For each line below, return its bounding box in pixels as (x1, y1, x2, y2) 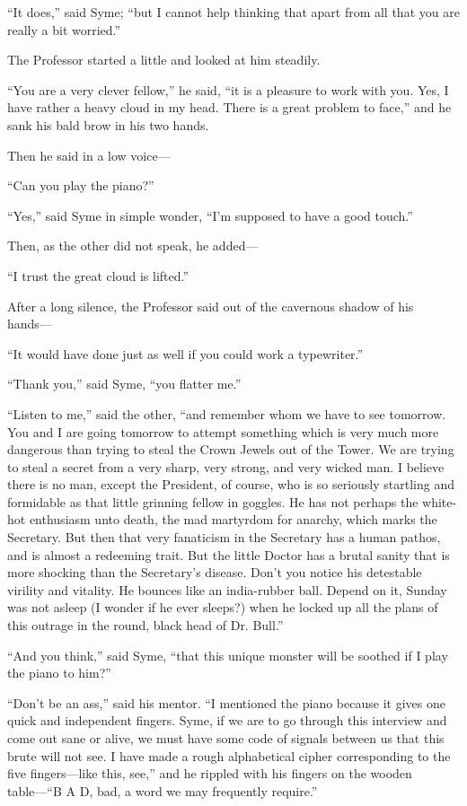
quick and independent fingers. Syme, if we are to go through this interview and (7, 711, 447, 730)
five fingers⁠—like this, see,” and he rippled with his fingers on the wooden (7, 764, 412, 783)
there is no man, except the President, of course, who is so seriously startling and (7, 475, 454, 494)
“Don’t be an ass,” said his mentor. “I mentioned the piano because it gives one (7, 693, 445, 712)
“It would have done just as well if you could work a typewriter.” (7, 344, 364, 363)
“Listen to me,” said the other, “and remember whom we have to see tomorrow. (7, 404, 446, 423)
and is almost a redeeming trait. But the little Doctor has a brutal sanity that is (7, 545, 450, 564)
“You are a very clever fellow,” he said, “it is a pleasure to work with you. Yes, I (7, 80, 449, 99)
